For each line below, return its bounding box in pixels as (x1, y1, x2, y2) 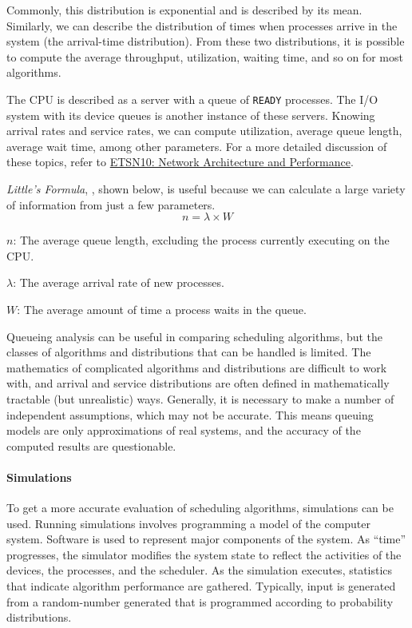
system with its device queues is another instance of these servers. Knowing (6, 106, 375, 123)
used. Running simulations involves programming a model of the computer (6, 515, 371, 531)
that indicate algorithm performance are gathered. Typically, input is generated (6, 578, 396, 594)
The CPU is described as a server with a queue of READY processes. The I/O (6, 90, 378, 107)
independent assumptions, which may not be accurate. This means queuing (6, 406, 374, 423)
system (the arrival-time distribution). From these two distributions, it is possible (6, 33, 405, 50)
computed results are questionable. (6, 437, 176, 454)
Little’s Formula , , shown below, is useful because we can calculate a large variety (6, 181, 406, 197)
